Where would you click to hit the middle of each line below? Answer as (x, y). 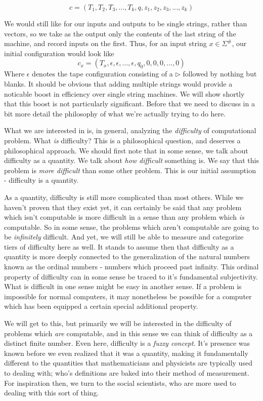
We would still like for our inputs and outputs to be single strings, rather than (126, 23)
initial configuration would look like (59, 53)
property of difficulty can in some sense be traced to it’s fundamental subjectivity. (131, 276)
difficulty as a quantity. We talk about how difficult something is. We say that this (131, 160)
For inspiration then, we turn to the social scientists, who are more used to (120, 383)
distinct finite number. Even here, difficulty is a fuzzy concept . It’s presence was (127, 343)
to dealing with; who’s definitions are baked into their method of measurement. (127, 373)
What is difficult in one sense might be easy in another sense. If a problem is (123, 286)
